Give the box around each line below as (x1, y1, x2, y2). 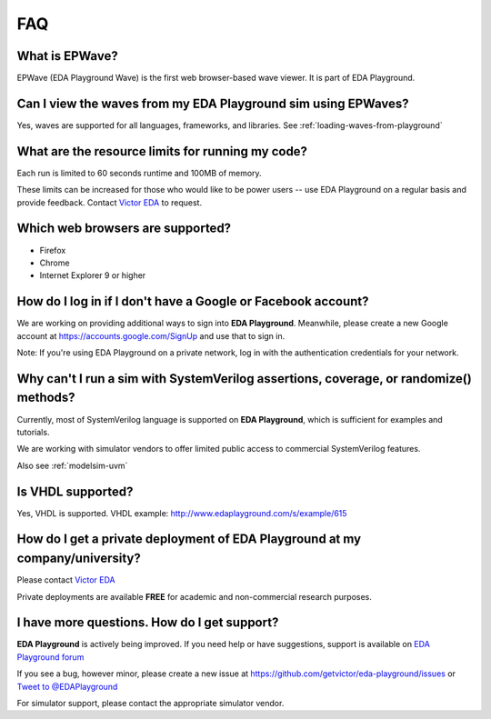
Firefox (39, 245, 66, 255)
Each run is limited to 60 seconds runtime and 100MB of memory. (16, 167, 263, 178)
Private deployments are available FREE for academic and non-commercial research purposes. (16, 591, 373, 602)
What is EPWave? (16, 48, 118, 64)
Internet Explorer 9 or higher (39, 270, 146, 281)
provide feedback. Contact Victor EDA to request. (16, 196, 203, 208)
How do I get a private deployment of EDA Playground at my (16, 532, 362, 547)
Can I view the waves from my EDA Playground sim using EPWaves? (16, 95, 409, 111)
